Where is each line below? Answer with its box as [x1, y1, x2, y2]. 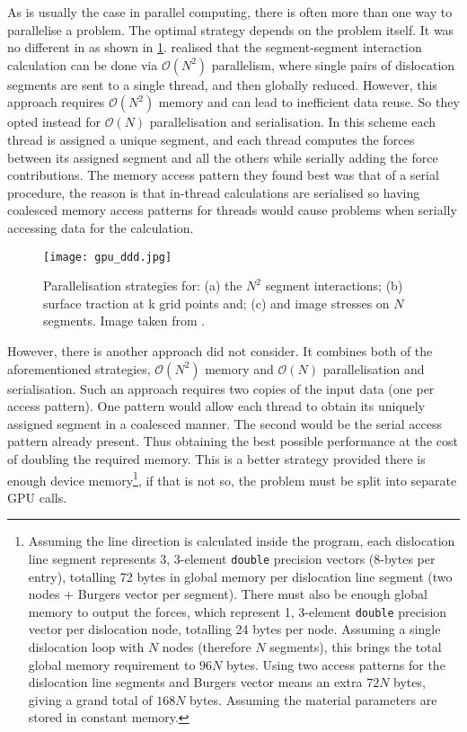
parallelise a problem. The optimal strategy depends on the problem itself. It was [7, 20, 454, 39]
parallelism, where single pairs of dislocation [211, 55, 455, 74]
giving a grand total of [28, 690, 153, 709]
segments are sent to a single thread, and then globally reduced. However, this [7, 75, 437, 94]
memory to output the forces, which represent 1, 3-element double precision [28, 602, 447, 620]
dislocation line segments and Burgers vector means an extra [28, 673, 363, 692]
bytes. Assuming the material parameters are [189, 690, 437, 709]
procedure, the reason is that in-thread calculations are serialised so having [7, 183, 420, 201]
